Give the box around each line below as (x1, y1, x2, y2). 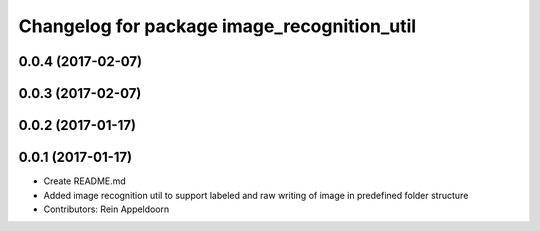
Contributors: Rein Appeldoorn (43, 203, 170, 215)
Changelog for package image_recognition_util (18, 15, 417, 37)
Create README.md (43, 175, 127, 187)
